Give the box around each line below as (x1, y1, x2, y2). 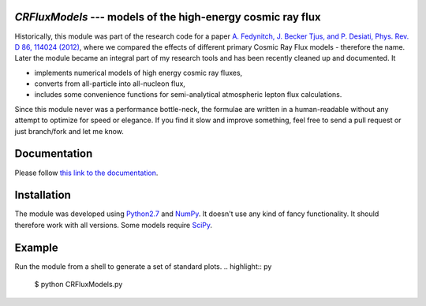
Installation (14, 188, 71, 202)
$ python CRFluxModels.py (34, 280, 123, 289)
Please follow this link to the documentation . (14, 168, 159, 177)
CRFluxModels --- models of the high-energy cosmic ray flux (14, 10, 321, 24)
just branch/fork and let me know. (14, 126, 124, 136)
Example (14, 241, 58, 254)
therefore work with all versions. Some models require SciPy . (14, 220, 213, 229)
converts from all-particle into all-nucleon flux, (34, 79, 185, 88)
